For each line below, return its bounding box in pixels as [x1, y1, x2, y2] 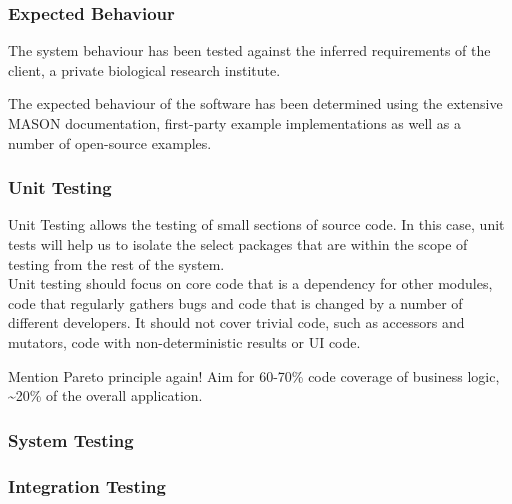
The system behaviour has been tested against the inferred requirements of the [8, 40, 491, 61]
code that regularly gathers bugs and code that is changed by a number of [8, 292, 463, 313]
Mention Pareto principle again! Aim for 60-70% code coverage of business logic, [8, 365, 500, 386]
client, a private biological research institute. [8, 59, 281, 80]
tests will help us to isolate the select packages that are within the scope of [8, 234, 468, 254]
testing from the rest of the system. [8, 253, 225, 274]
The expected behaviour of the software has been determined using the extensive [8, 93, 503, 114]
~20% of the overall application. [8, 385, 203, 406]
